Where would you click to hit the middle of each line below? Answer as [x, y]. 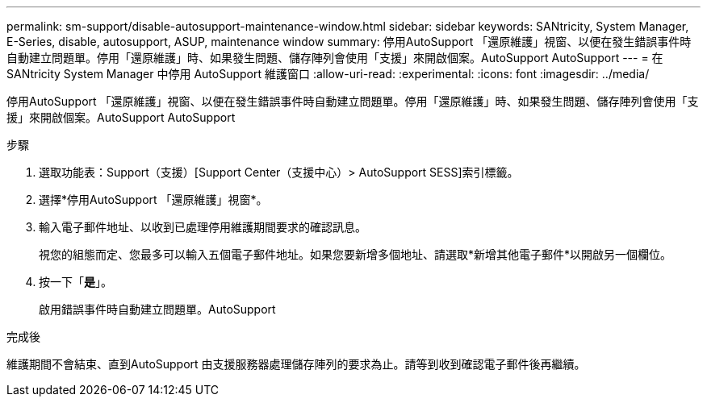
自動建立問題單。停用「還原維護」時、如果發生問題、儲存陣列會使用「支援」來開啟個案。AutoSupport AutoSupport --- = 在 [335, 58]
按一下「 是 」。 [75, 282]
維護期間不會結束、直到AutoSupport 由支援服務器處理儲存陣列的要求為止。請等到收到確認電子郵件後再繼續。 [296, 364]
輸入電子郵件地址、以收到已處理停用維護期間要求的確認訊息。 [203, 227]
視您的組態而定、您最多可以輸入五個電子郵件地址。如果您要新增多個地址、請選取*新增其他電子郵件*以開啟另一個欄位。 [356, 254]
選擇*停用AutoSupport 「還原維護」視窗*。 [153, 199]
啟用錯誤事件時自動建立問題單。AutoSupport [157, 309]
